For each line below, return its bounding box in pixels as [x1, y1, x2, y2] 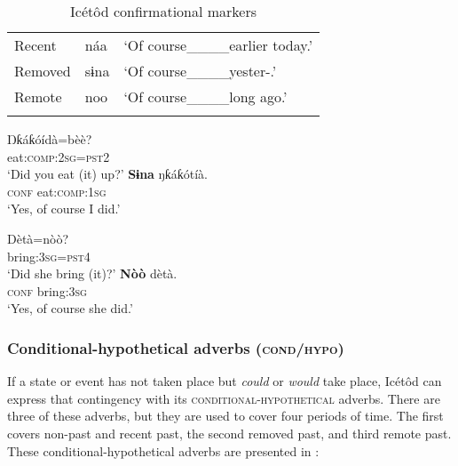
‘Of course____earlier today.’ [123, 35, 313, 55]
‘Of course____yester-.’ [123, 60, 277, 81]
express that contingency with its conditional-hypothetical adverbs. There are [7, 389, 440, 407]
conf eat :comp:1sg [7, 181, 107, 200]
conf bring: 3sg [7, 281, 87, 300]
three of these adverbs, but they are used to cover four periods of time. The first [7, 406, 444, 425]
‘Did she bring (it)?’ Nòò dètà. [7, 264, 178, 283]
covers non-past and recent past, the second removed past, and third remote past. [7, 423, 452, 442]
